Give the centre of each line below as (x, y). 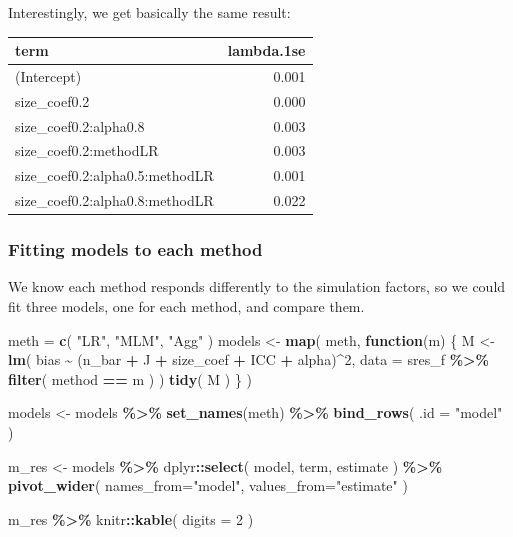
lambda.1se (266, 50)
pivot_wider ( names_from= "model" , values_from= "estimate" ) (208, 485)
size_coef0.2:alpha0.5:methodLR (114, 175)
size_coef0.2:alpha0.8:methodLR (114, 200)
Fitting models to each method (135, 249)
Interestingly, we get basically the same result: (149, 12)
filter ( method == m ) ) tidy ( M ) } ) (130, 378)
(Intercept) (48, 75)
